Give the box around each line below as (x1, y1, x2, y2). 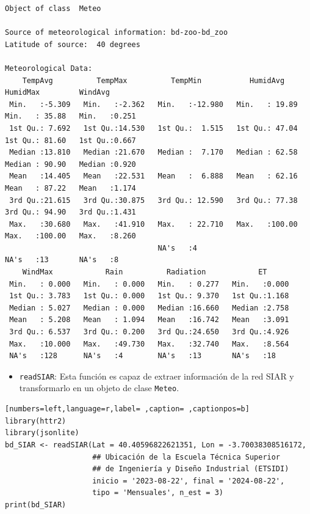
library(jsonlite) (5, 428, 79, 438)
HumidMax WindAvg (5, 88, 110, 97)
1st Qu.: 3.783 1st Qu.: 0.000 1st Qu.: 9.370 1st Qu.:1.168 (9, 292, 289, 301)
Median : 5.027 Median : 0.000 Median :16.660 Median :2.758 (9, 303, 289, 312)
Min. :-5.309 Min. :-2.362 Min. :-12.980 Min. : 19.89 (9, 100, 298, 109)
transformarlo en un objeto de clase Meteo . (19, 381, 179, 394)
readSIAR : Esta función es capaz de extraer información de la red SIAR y (19, 369, 294, 382)
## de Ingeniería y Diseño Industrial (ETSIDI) (92, 464, 289, 474)
